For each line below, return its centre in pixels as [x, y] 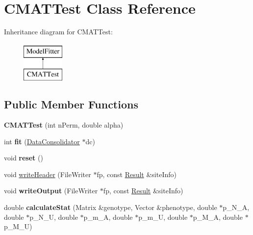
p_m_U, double [163, 217]
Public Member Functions [71, 104]
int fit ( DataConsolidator [42, 141]
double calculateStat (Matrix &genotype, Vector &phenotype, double [111, 207]
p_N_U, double [54, 217]
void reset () [24, 158]
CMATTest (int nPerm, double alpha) [64, 125]
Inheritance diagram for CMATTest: [58, 32]
